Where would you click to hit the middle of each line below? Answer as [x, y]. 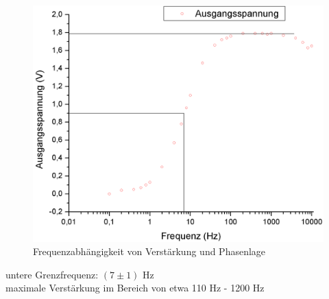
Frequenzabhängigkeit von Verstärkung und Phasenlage [149, 251]
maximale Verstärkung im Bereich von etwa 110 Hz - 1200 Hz [135, 288]
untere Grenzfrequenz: [52, 274]
